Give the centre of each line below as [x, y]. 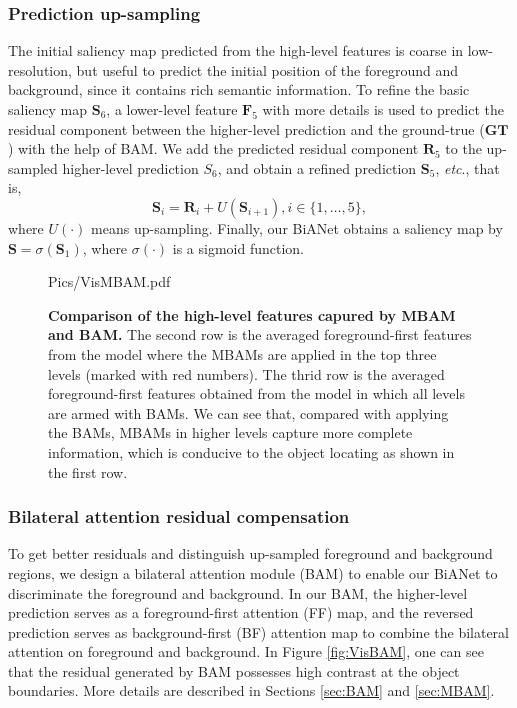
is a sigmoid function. [238, 247]
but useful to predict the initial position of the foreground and [267, 69]
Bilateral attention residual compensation [179, 516]
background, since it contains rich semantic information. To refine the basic [239, 89]
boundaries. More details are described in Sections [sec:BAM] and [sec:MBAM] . [251, 690]
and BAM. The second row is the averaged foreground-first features [260, 334]
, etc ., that [467, 167]
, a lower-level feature [172, 109]
